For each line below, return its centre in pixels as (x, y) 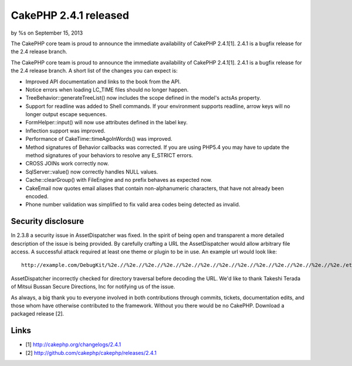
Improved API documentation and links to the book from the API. (103, 82)
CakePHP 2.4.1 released (70, 15)
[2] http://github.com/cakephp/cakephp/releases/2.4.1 (91, 353)
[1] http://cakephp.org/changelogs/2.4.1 (73, 345)
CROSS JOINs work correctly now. (67, 164)
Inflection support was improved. (65, 131)
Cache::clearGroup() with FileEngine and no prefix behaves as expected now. (119, 180)
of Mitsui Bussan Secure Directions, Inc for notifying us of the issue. (93, 287)
